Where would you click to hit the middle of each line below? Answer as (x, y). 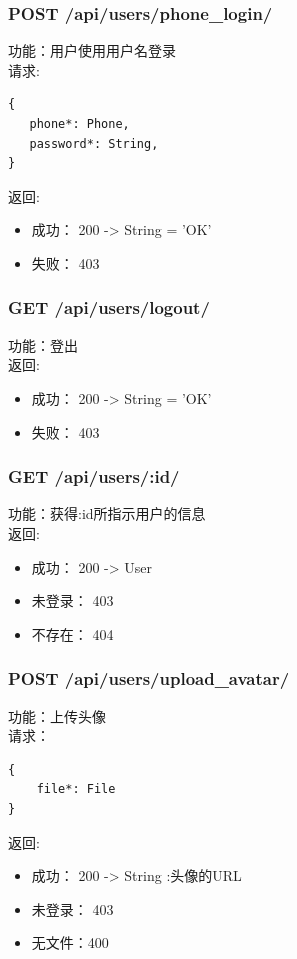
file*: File (76, 789)
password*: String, (94, 143)
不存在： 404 (72, 633)
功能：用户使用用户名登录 (92, 50)
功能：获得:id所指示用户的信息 (107, 513)
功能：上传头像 (57, 715)
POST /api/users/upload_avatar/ (149, 678)
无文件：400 (70, 942)
